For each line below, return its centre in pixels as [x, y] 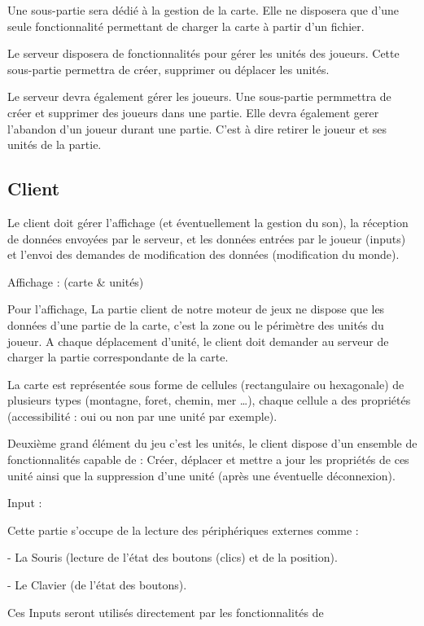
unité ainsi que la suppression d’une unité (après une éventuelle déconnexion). [201, 475]
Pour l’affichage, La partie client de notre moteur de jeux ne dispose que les [196, 309]
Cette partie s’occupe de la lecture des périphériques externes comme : [183, 530]
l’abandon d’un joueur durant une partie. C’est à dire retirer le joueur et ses [197, 128]
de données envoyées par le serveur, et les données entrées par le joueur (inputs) [207, 238]
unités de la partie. [55, 144]
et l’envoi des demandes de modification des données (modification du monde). [203, 254]
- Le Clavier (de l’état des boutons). [97, 585]
